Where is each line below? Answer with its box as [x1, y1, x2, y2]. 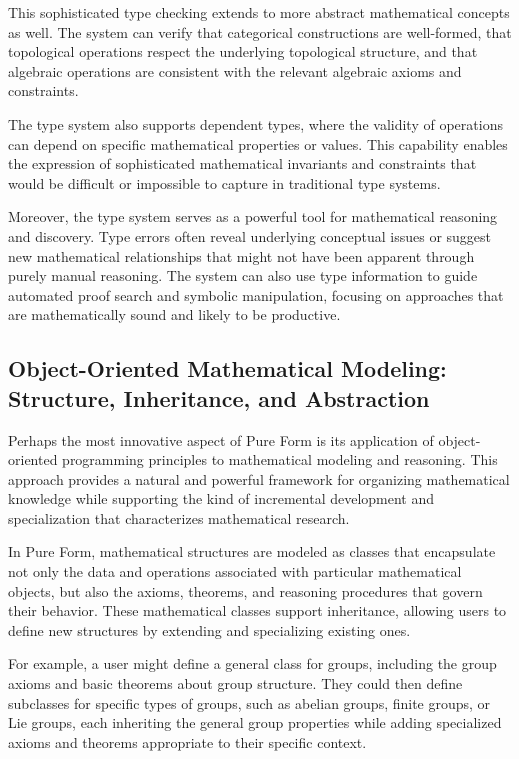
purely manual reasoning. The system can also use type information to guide [8, 265, 478, 286]
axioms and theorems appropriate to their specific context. [8, 731, 367, 752]
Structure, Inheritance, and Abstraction [8, 382, 430, 413]
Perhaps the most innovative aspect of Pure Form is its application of [8, 429, 434, 450]
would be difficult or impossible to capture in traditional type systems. [8, 172, 441, 193]
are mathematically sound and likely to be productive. [8, 304, 341, 325]
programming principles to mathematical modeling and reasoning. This [62, 449, 498, 470]
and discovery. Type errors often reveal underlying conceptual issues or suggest [8, 225, 492, 246]
